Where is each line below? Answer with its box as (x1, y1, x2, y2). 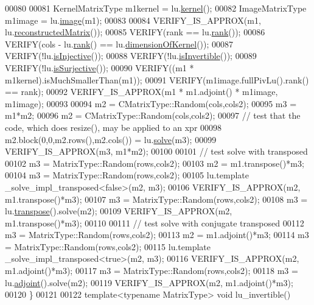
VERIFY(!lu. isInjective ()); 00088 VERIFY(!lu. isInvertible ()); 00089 (5, 49, 257, 62)
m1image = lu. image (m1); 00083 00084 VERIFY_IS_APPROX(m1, (5, 13, 261, 26)
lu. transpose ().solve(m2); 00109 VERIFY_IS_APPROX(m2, (5, 205, 232, 217)
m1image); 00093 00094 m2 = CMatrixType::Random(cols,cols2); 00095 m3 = (5, 97, 297, 110)
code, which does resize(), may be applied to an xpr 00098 (5, 121, 222, 133)
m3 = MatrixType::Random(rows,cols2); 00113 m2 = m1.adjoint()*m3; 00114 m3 (5, 228, 309, 241)
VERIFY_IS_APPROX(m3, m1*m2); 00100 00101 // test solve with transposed (5, 145, 308, 158)
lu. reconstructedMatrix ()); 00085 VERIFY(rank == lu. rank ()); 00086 (5, 26, 265, 38)
